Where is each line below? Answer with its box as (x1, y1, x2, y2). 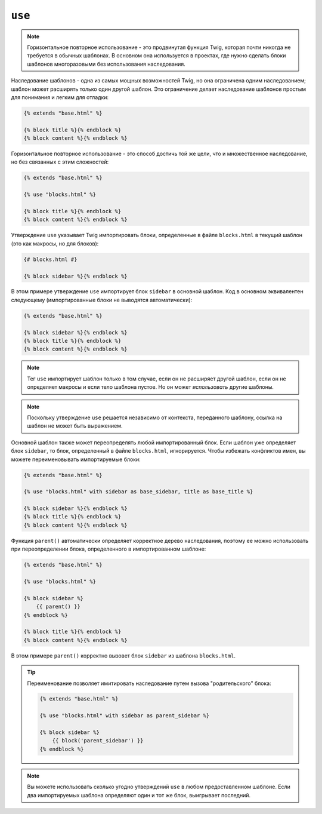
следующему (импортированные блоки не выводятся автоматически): (11, 296, 193, 303)
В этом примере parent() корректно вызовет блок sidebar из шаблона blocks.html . (11, 652, 236, 659)
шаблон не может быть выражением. (27, 422, 123, 429)
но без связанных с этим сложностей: (11, 158, 109, 165)
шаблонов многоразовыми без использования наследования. (27, 60, 185, 67)
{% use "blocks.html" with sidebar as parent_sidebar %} (39, 712, 210, 719)
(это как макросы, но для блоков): (11, 239, 99, 247)
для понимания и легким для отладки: (11, 93, 109, 101)
